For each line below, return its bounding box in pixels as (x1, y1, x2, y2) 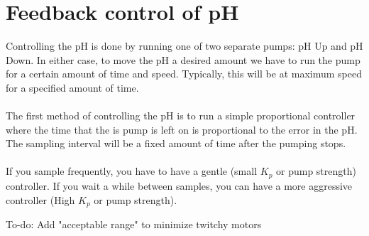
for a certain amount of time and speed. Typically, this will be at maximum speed (6, 66, 362, 81)
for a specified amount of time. (6, 80, 139, 95)
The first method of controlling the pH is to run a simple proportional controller (6, 108, 356, 123)
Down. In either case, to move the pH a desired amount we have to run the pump (6, 52, 360, 67)
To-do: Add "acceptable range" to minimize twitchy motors (6, 216, 262, 231)
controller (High (6, 192, 75, 207)
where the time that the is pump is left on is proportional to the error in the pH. (6, 122, 358, 136)
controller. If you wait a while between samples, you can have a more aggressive (6, 178, 353, 193)
